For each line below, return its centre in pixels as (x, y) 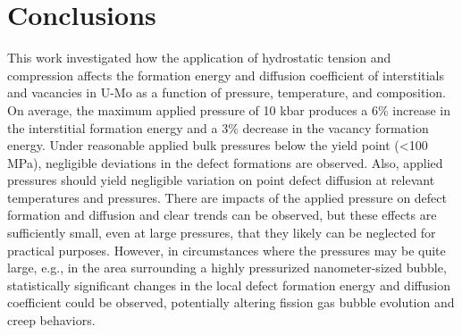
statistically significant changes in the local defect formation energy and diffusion (229, 285)
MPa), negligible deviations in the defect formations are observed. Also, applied (225, 162)
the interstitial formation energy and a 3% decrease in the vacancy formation (218, 127)
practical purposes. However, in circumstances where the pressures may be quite (227, 250)
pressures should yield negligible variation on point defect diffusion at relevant (221, 180)
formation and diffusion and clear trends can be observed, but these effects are (222, 215)
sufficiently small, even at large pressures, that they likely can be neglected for (222, 233)
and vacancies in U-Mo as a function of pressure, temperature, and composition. (227, 92)
